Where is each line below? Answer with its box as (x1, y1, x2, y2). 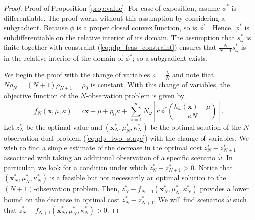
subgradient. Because (4, 22, 68, 33)
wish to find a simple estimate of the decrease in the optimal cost (4, 142, 202, 152)
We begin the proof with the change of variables (4, 69, 150, 79)
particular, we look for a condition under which (4, 162, 148, 172)
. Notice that (194, 162, 233, 172)
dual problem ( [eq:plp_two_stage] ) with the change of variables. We (41, 133, 249, 143)
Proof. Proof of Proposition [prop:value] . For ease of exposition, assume (4, 3, 220, 13)
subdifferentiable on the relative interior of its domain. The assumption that (4, 32, 235, 42)
